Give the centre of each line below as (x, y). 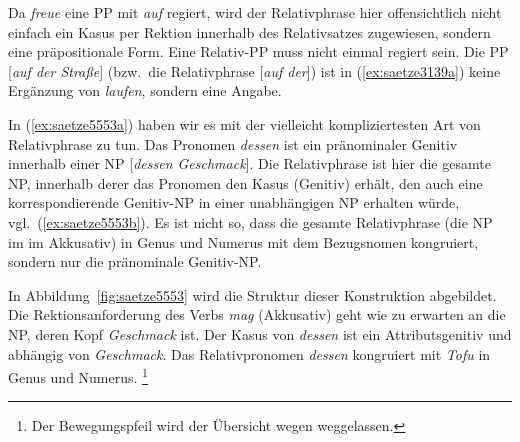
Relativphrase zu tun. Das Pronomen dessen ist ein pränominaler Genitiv (233, 143)
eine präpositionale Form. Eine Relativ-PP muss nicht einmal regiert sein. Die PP (258, 51)
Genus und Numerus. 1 (78, 375)
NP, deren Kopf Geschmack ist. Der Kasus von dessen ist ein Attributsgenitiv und (260, 333)
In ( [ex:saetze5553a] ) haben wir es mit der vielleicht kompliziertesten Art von (244, 123)
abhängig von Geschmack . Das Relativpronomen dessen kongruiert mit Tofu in (249, 353)
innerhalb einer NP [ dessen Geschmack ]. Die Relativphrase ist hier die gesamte (249, 163)
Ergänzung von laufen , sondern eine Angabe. (145, 90)
